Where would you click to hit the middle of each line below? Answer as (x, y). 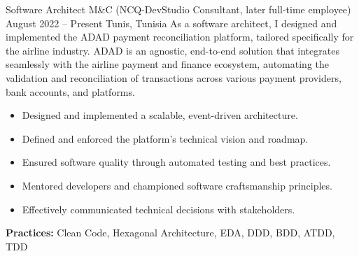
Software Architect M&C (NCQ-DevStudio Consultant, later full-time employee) (178, 9)
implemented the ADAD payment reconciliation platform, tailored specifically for (180, 37)
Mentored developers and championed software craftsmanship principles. (177, 185)
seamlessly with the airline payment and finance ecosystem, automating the (167, 64)
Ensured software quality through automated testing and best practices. (176, 162)
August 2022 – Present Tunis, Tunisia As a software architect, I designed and (171, 23)
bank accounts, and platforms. (70, 91)
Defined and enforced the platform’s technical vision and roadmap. (165, 138)
